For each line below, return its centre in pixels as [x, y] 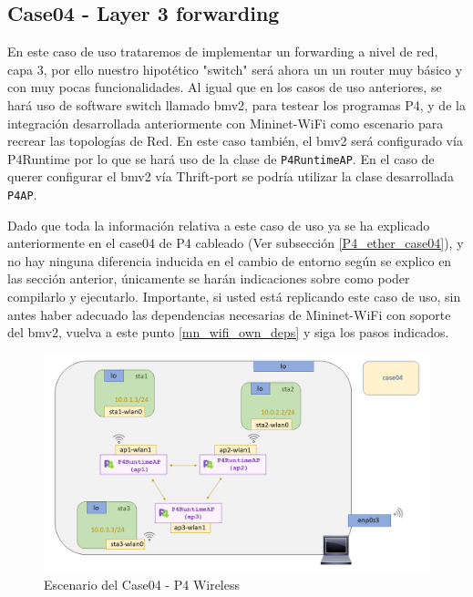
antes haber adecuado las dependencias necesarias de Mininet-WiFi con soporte [229, 314]
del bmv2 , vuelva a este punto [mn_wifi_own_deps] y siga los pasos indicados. [228, 332]
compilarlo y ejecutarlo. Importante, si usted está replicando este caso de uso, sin [234, 297]
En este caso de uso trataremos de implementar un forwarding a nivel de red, [223, 51]
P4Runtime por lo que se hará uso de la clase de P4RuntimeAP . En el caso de [221, 158]
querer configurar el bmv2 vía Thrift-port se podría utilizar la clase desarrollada [231, 176]
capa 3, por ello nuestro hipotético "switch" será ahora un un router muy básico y [235, 69]
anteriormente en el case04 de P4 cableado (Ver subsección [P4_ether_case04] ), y [236, 243]
